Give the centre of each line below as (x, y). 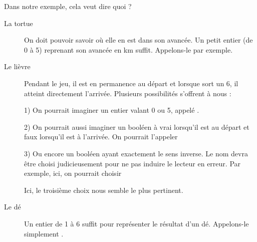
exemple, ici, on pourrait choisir (73, 173)
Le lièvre (17, 66)
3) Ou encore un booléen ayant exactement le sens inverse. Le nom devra (136, 153)
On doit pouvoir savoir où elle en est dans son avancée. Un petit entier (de (139, 40)
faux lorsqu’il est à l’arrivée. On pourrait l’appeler (101, 137)
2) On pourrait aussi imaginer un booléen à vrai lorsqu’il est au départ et (137, 127)
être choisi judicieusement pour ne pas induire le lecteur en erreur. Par (133, 163)
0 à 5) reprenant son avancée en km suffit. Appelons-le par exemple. (128, 49)
